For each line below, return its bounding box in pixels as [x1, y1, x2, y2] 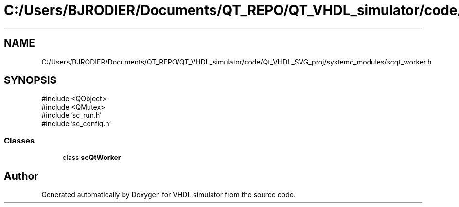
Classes [4, 135, 35, 145]
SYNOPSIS [4, 74, 57, 87]
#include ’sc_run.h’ [41, 111, 102, 120]
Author [4, 170, 38, 182]
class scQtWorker [62, 153, 121, 162]
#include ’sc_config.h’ [41, 119, 111, 128]
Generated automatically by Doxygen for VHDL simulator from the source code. [41, 191, 296, 199]
